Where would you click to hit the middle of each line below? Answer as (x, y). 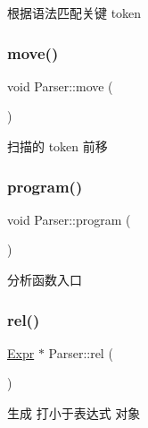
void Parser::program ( (69, 219)
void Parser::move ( (60, 86)
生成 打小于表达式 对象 (74, 413)
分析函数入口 (45, 279)
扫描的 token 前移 (58, 146)
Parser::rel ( (81, 352)
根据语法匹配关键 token (74, 13)
